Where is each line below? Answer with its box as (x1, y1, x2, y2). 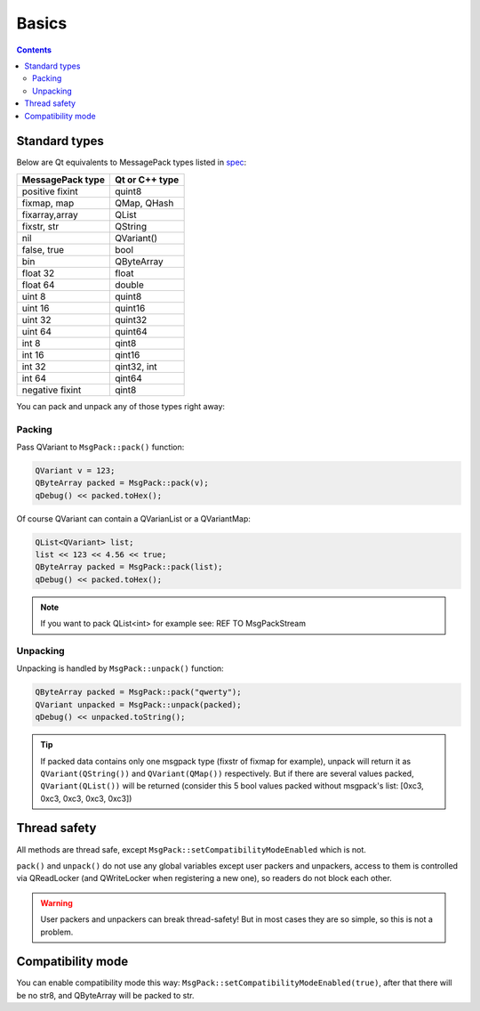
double (114, 279, 144, 291)
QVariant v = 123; (35, 465, 116, 475)
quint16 (114, 302, 146, 314)
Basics (16, 13, 68, 33)
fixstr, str (21, 220, 60, 232)
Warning (40, 897, 73, 908)
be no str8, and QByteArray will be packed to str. (16, 990, 195, 1000)
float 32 (21, 267, 55, 279)
